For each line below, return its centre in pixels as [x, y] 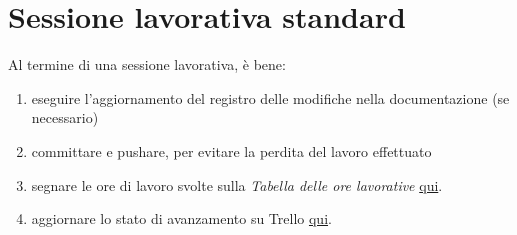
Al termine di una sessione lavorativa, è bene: [147, 64]
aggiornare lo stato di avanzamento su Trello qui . [181, 218]
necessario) [65, 117]
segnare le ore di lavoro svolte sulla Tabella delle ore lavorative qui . [237, 184]
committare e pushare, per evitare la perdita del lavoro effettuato [231, 150]
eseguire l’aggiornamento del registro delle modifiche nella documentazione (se [270, 97]
